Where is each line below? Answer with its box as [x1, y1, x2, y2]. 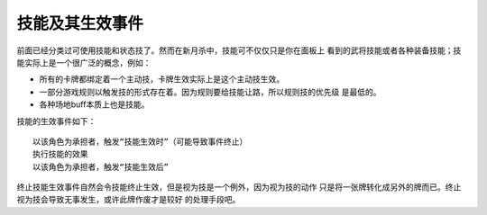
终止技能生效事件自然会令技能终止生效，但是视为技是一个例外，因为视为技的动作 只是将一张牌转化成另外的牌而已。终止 [16, 182, 462, 193]
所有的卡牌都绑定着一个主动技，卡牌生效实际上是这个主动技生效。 [39, 74, 284, 85]
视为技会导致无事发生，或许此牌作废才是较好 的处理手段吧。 [16, 194, 241, 205]
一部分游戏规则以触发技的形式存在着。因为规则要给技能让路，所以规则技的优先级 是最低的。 [39, 86, 381, 97]
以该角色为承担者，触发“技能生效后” [32, 162, 169, 172]
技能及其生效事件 [16, 13, 144, 33]
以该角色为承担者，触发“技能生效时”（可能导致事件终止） [32, 136, 248, 147]
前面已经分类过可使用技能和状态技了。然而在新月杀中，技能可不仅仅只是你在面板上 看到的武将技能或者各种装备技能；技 [16, 45, 462, 56]
